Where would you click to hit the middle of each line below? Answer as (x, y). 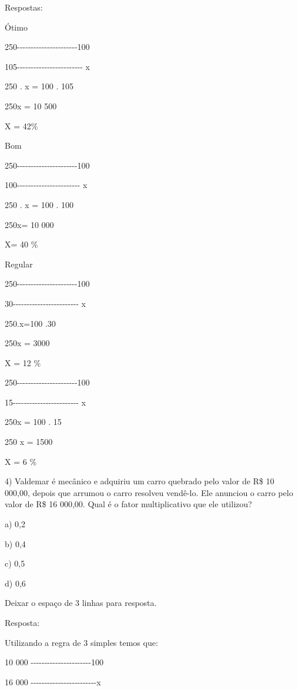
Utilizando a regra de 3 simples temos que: (81, 642)
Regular (19, 264)
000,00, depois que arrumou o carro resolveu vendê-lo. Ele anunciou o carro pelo (149, 492)
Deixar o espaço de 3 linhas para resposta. (81, 603)
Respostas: (24, 7)
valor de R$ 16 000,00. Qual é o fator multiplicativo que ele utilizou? (128, 504)
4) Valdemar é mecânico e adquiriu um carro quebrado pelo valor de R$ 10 (140, 481)
